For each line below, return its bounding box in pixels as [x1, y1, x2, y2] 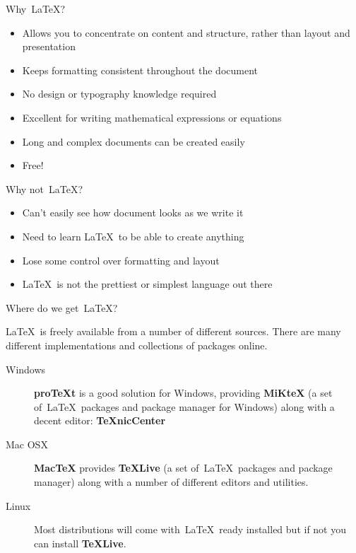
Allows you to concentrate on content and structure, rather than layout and [22, 25, 350, 40]
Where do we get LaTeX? [6, 300, 118, 315]
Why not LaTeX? [6, 181, 83, 196]
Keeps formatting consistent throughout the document [22, 62, 259, 77]
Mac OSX [6, 436, 48, 451]
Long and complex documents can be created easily [22, 134, 245, 149]
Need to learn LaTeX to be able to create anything [22, 228, 244, 243]
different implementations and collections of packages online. [6, 337, 268, 352]
